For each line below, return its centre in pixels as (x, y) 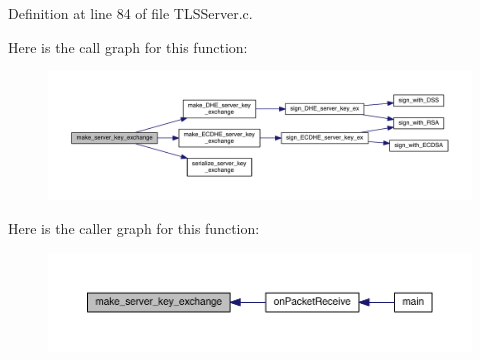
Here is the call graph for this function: (128, 46)
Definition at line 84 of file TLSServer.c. (130, 13)
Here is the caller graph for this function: (134, 227)
